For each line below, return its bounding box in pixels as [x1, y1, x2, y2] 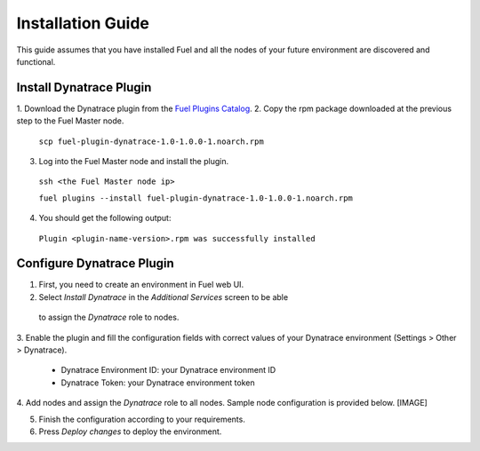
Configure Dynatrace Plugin [16, 256, 175, 271]
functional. [16, 56, 56, 67]
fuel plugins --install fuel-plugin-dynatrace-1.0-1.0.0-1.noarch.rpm [38, 193, 353, 203]
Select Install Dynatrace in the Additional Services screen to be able [38, 291, 289, 302]
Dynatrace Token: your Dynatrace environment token [60, 377, 255, 388]
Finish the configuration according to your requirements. [38, 414, 246, 424]
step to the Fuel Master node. [16, 115, 124, 126]
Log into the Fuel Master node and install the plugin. [38, 156, 229, 167]
